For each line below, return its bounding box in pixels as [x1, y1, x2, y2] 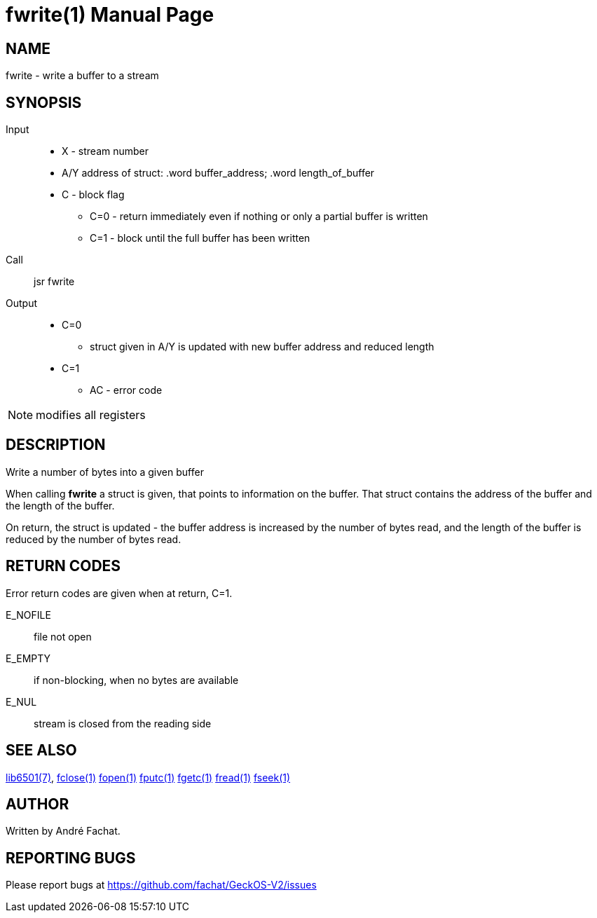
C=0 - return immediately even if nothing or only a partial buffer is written [90, 210, 428, 223]
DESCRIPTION [6, 436, 106, 454]
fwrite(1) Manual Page [6, 3, 214, 27]
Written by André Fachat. [6, 825, 121, 837]
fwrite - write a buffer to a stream [6, 69, 159, 82]
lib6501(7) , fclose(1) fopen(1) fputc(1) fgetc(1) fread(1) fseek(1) [6, 771, 291, 783]
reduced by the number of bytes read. [6, 533, 181, 545]
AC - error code [90, 384, 163, 397]
